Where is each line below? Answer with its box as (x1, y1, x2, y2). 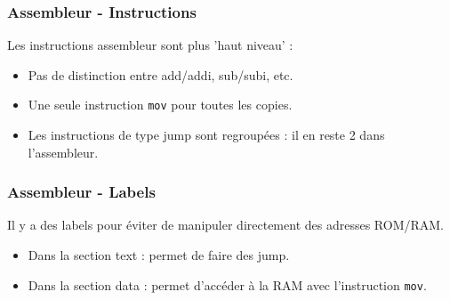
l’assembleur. (28, 142, 99, 161)
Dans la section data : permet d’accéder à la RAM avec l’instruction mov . (28, 275, 427, 294)
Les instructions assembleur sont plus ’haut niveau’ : (7, 36, 293, 54)
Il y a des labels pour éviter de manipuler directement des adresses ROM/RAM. (7, 215, 445, 234)
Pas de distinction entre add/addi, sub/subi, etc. (28, 65, 293, 84)
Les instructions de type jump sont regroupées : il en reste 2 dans (28, 126, 385, 144)
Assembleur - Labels (7, 181, 156, 203)
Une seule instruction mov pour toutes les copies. (28, 95, 293, 114)
